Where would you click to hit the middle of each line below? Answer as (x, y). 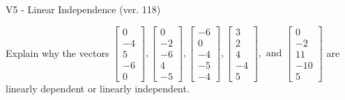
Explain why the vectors (58, 52)
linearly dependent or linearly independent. (98, 88)
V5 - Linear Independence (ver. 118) (83, 9)
